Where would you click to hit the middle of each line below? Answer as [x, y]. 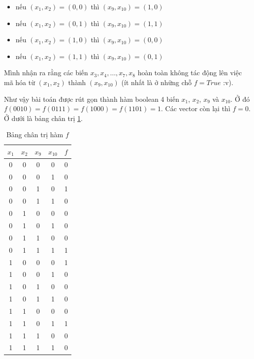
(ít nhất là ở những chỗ [157, 82]
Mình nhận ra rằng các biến [46, 73]
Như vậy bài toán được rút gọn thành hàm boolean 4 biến [92, 99]
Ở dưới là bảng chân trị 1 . [43, 118]
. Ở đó [240, 99]
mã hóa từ [19, 82]
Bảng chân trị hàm [35, 135]
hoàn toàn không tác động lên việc [190, 73]
